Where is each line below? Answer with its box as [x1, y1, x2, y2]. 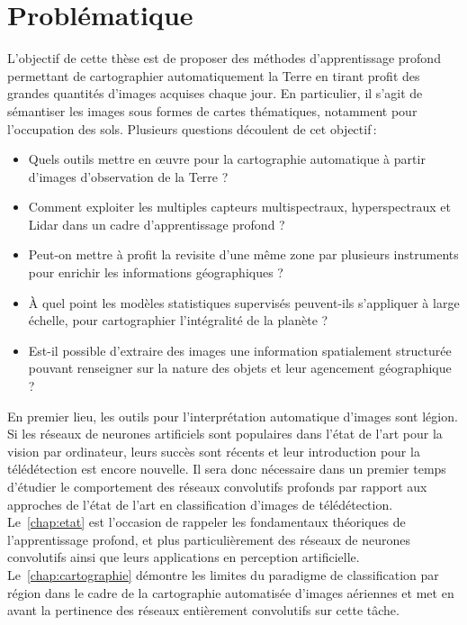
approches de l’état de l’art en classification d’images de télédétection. [7, 494, 393, 513]
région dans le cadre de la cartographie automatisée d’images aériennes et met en [7, 583, 454, 602]
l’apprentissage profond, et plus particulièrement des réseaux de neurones [7, 530, 410, 548]
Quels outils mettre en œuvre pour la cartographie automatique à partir [28, 149, 426, 168]
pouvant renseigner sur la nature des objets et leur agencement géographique [28, 358, 452, 377]
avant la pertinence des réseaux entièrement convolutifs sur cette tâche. [7, 601, 400, 620]
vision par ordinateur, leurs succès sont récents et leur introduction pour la [7, 441, 420, 460]
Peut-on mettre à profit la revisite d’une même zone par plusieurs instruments [28, 245, 459, 264]
